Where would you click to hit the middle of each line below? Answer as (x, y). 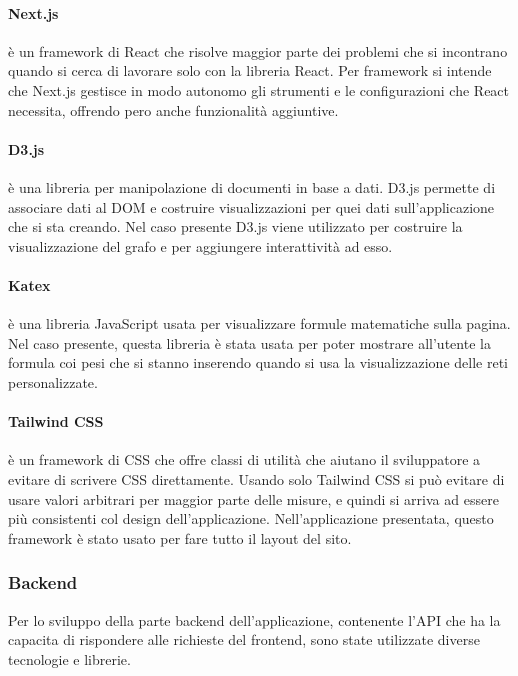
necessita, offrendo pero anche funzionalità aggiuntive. (173, 109)
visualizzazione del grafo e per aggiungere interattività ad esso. (200, 245)
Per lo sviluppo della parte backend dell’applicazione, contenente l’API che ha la (254, 619)
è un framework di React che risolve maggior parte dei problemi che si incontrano (258, 50)
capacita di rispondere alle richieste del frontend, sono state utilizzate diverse (244, 639)
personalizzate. (53, 381)
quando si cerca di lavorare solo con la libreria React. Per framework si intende (250, 70)
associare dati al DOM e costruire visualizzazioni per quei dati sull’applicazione (251, 206)
